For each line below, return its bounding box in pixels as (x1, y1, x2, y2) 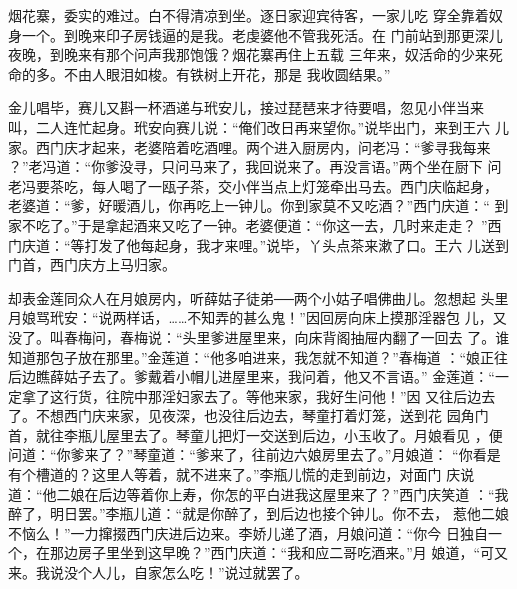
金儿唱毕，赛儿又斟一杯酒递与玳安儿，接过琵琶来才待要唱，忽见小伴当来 (8, 97, 484, 118)
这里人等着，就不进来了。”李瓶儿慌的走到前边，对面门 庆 (91, 464, 461, 485)
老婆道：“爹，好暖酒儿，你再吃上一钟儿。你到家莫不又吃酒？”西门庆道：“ (8, 195, 490, 216)
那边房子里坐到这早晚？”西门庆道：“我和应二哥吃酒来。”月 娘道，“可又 (49, 542, 509, 563)
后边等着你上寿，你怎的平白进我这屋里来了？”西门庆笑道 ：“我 (98, 483, 509, 504)
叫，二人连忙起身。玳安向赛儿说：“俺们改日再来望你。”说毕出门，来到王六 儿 (8, 116, 509, 137)
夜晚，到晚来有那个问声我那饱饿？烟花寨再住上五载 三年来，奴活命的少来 (8, 44, 489, 65)
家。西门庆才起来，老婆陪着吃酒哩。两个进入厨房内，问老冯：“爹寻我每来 (8, 136, 491, 157)
